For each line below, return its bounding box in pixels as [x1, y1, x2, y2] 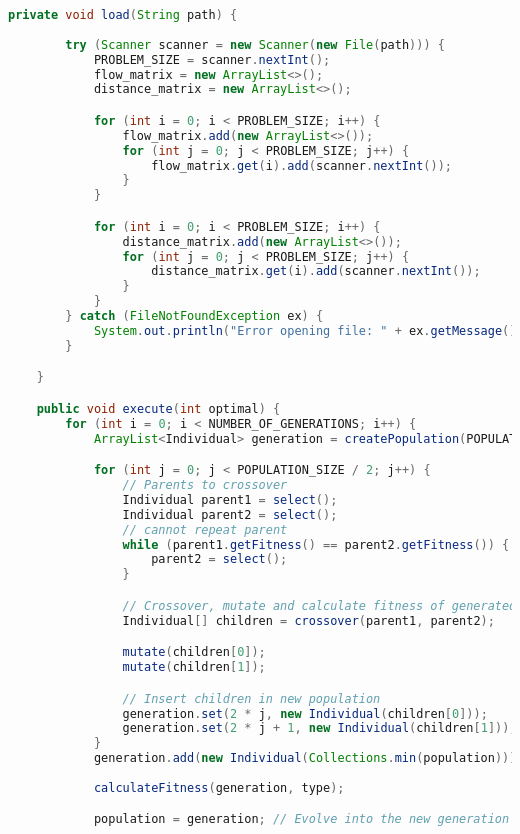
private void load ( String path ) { [8, 8, 238, 22]
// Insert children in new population [122, 691, 381, 706]
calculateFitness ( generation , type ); [93, 780, 345, 795]
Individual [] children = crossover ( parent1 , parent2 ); [122, 613, 495, 628]
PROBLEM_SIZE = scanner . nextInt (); [93, 52, 331, 67]
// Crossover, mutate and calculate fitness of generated [122, 598, 517, 613]
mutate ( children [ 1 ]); [122, 660, 266, 675]
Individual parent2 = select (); [122, 507, 338, 522]
